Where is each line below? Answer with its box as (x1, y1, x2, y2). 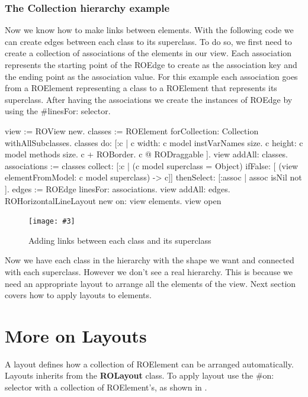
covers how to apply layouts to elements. (5, 289, 152, 301)
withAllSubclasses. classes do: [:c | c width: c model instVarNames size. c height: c (5, 136, 303, 149)
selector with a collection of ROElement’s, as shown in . (5, 381, 207, 393)
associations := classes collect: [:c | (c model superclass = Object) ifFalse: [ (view (5, 159, 299, 172)
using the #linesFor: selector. (5, 105, 111, 117)
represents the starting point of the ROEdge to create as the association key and (5, 59, 297, 70)
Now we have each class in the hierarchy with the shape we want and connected (5, 254, 294, 266)
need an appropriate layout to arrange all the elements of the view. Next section (5, 277, 296, 289)
